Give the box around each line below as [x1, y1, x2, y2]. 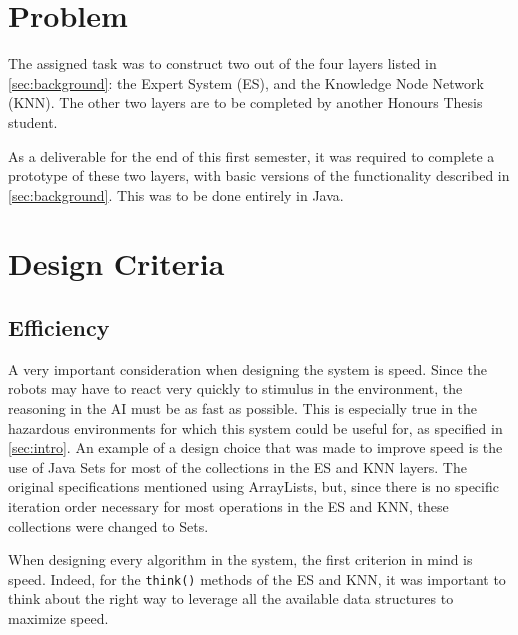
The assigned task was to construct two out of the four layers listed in [8, 53, 437, 74]
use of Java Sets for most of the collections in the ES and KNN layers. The [8, 456, 467, 477]
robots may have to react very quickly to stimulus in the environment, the [8, 378, 463, 399]
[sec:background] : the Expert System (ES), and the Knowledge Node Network [8, 72, 484, 93]
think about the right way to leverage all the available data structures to [8, 588, 454, 609]
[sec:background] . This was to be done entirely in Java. [8, 184, 344, 205]
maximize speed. [8, 608, 109, 629]
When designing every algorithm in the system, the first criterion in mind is [8, 549, 473, 570]
